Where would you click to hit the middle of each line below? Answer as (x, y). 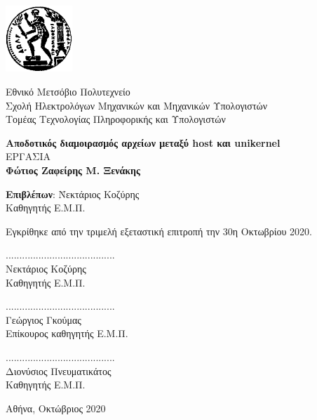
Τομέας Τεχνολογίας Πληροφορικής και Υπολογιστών (116, 119)
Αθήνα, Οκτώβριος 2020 (56, 408)
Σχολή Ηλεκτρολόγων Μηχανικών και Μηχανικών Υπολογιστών (137, 105)
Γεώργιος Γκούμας (43, 319)
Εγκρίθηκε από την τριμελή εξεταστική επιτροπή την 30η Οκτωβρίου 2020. (159, 231)
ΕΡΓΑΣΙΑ (28, 156)
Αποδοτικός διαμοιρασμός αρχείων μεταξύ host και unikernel (143, 142)
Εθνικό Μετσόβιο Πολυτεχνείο (68, 92)
